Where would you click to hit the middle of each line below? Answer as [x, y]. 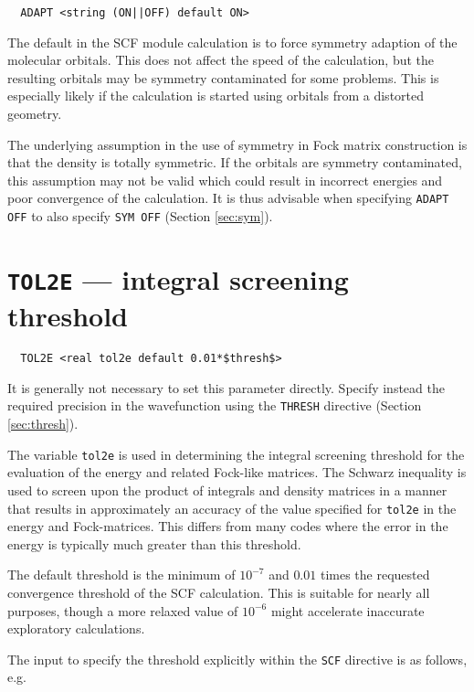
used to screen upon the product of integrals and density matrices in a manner [227, 490]
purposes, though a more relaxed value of [123, 610]
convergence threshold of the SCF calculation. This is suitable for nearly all [219, 592]
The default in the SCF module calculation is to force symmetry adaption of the [232, 42]
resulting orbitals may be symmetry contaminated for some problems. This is [223, 77]
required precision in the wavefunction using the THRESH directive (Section [215, 405]
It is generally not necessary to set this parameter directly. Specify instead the [226, 387]
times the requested [375, 575]
